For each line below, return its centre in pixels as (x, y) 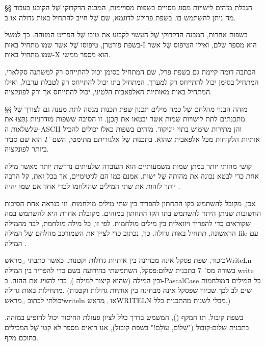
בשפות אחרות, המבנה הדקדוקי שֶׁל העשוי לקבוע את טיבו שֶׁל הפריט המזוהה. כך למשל (126, 34)
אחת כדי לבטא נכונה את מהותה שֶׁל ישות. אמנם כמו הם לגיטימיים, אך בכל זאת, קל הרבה (132, 176)
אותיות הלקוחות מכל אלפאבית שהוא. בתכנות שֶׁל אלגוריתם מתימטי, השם (156, 139)
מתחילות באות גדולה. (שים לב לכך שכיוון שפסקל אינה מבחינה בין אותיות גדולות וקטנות (128, 290)
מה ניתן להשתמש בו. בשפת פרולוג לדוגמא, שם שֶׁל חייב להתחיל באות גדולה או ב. (120, 17)
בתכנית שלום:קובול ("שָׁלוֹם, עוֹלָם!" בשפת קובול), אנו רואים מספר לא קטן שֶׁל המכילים (127, 327)
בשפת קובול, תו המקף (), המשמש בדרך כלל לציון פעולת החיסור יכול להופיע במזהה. (124, 317)
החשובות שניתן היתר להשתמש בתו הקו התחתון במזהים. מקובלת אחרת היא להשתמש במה (133, 213)
